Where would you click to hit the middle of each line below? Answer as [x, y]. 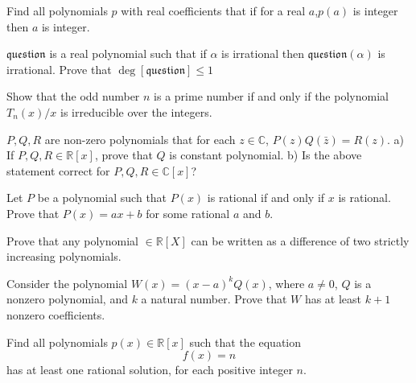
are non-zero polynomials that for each [140, 139]
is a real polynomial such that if [128, 54]
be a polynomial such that [102, 198]
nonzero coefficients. [56, 314]
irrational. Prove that [59, 69]
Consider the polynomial [67, 283]
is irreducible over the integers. [136, 111]
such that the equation [245, 342]
